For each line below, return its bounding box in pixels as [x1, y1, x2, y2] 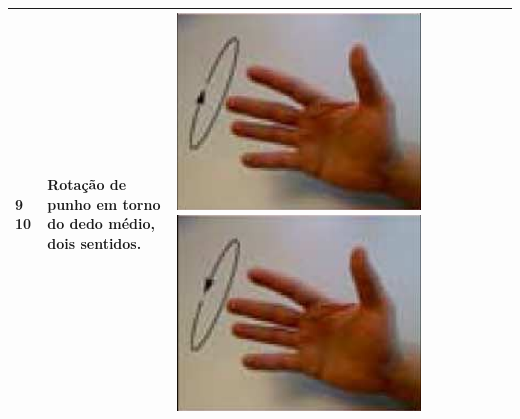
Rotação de [47, 173, 127, 194]
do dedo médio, [47, 213, 155, 234]
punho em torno [47, 193, 161, 214]
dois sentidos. [47, 232, 142, 253]
